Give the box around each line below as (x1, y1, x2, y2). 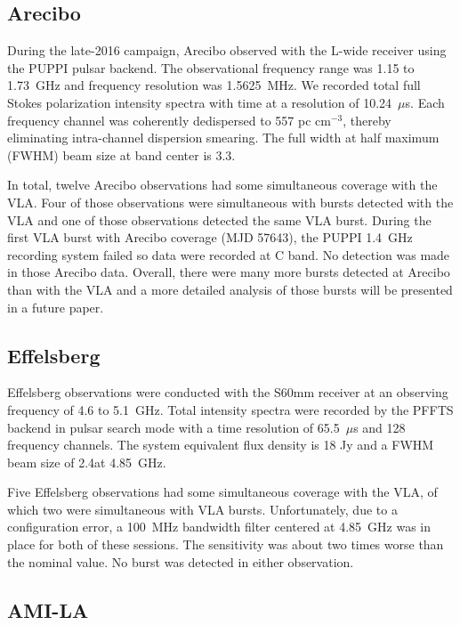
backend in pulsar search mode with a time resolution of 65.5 (7, 418, 340, 436)
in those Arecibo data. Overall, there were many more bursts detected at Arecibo (7, 263, 450, 281)
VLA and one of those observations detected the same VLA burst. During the (7, 210, 432, 229)
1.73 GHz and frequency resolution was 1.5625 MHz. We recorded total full (7, 76, 421, 94)
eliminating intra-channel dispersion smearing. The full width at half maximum (7, 128, 440, 147)
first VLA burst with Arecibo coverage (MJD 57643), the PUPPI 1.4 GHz (7, 228, 413, 247)
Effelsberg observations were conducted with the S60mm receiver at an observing (7, 383, 448, 402)
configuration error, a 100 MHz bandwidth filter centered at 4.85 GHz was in (7, 517, 432, 536)
